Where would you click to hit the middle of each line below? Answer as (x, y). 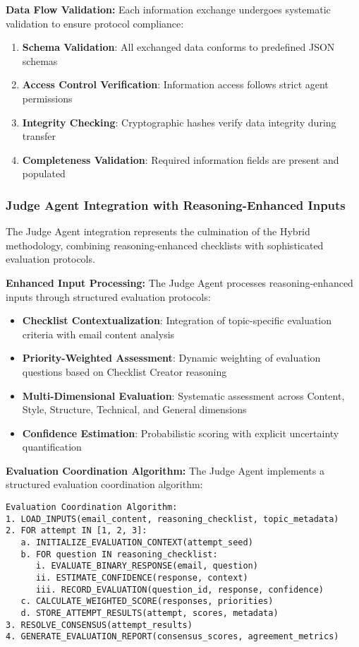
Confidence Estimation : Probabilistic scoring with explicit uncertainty (181, 433)
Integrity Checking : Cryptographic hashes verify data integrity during (179, 122)
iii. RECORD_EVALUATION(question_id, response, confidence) (180, 589)
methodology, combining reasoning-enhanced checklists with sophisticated (165, 245)
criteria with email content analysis (98, 334)
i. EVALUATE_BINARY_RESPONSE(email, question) (147, 566)
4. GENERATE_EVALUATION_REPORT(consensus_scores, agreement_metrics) (172, 637)
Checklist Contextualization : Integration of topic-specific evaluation (177, 320)
